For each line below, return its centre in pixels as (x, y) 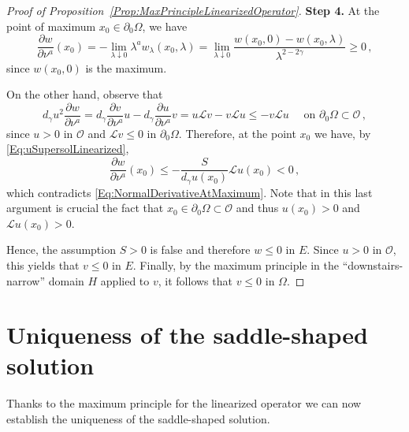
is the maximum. (126, 67)
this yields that (43, 264)
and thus (257, 208)
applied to (125, 280)
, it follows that (195, 280)
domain (66, 280)
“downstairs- (373, 264)
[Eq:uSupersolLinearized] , (68, 149)
